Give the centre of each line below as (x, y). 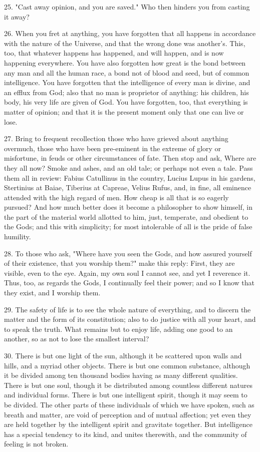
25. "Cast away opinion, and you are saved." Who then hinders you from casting (127, 7)
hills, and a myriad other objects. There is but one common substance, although (127, 365)
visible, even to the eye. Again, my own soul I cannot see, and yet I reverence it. (127, 273)
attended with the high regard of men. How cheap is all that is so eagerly (116, 197)
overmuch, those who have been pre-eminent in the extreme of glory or (113, 148)
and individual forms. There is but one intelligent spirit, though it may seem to (126, 395)
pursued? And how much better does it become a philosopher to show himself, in (128, 207)
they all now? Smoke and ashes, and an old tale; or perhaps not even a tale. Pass (128, 167)
